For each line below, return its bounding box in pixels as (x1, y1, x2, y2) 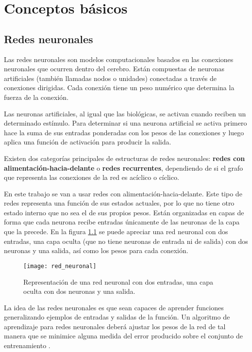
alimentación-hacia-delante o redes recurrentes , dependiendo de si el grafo (4, 162, 243, 173)
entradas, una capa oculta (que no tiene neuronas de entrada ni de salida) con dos (4, 236, 248, 246)
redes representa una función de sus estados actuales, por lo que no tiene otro (4, 198, 235, 208)
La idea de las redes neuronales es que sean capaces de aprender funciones (4, 302, 224, 312)
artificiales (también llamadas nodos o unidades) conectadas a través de (4, 73, 217, 83)
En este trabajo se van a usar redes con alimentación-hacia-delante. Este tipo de (4, 188, 242, 198)
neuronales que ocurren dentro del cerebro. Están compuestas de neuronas (4, 64, 224, 74)
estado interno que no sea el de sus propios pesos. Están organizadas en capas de (4, 207, 244, 217)
